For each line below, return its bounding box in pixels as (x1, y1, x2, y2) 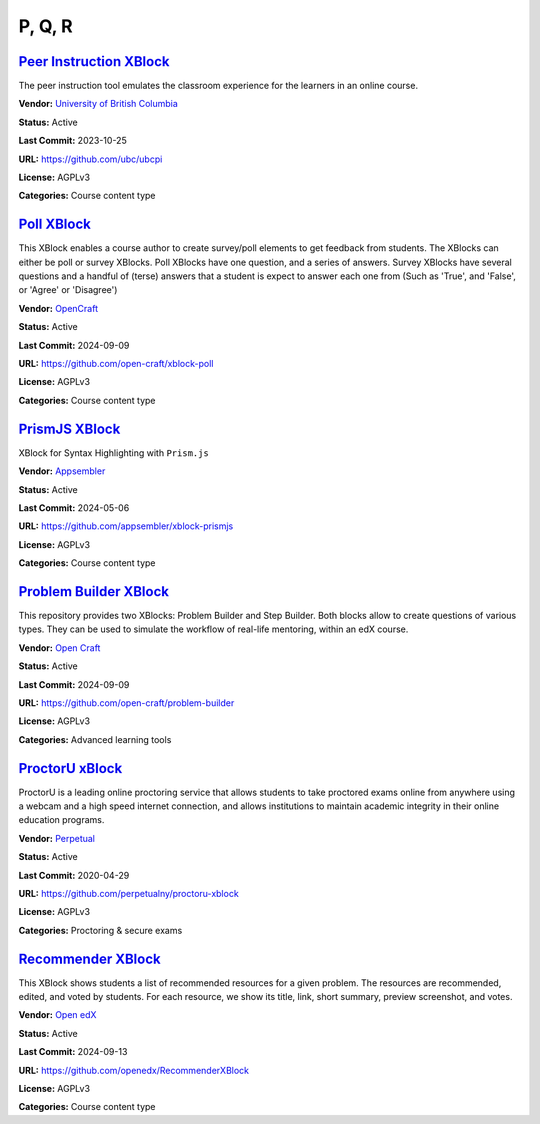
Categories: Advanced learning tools (18, 733, 172, 745)
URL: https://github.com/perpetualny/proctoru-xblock (18, 887, 239, 899)
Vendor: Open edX (18, 1009, 97, 1021)
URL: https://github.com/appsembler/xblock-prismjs (18, 520, 234, 532)
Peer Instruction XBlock (18, 53, 170, 70)
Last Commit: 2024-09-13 (18, 1046, 128, 1058)
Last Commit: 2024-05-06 (18, 501, 130, 514)
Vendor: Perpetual (18, 832, 95, 844)
